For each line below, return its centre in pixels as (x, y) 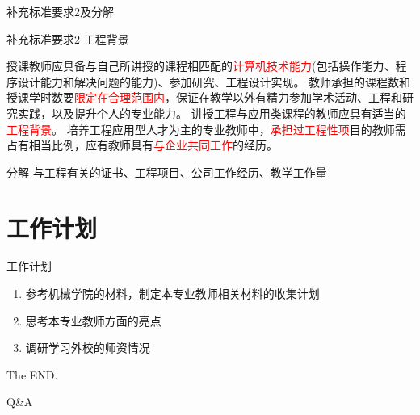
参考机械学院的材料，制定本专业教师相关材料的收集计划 (172, 293)
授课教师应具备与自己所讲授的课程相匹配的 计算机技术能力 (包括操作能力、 (201, 66)
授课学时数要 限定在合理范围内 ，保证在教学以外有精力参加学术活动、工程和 (204, 97)
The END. (32, 374)
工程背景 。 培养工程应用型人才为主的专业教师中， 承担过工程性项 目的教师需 (206, 129)
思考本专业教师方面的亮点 (93, 320)
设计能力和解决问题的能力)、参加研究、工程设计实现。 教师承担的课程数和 (214, 81)
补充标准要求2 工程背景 (68, 38)
